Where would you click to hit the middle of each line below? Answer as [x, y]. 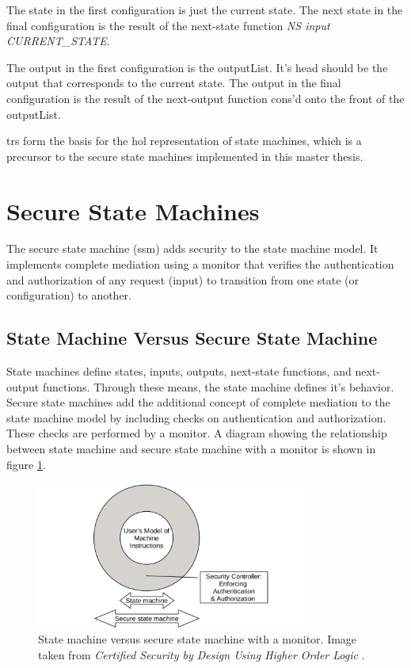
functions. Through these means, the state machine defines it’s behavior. [218, 386]
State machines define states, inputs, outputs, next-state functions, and [179, 371]
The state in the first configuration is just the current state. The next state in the [205, 10]
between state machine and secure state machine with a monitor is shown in [191, 449]
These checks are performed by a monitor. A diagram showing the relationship [197, 433]
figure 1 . [26, 464]
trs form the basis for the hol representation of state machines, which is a [184, 141]
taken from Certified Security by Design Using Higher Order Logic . [202, 654]
